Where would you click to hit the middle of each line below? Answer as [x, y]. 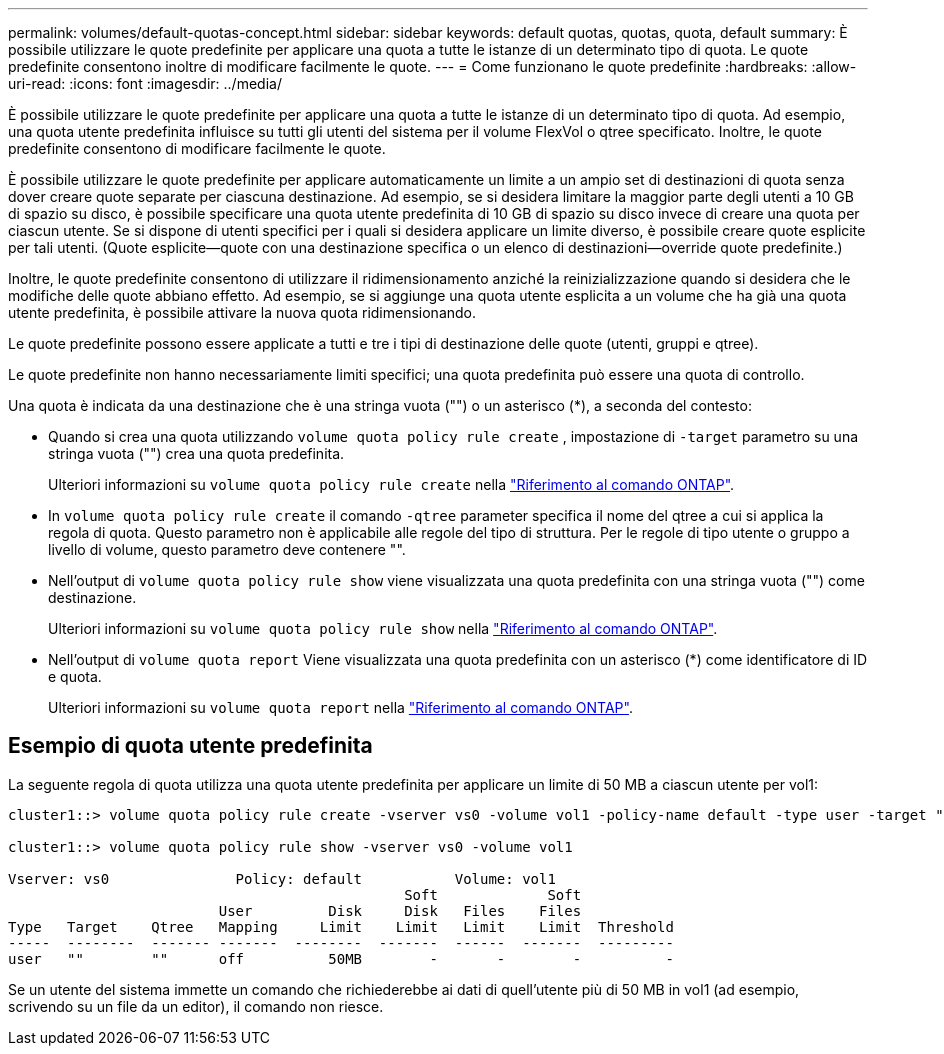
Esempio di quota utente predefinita [190, 746]
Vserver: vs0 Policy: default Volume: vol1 [282, 878]
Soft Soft [493, 894]
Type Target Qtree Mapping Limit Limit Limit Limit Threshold [341, 926]
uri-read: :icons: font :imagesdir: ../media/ [145, 83]
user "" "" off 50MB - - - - [341, 958]
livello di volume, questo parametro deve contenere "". [227, 549]
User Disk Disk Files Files [400, 910]
